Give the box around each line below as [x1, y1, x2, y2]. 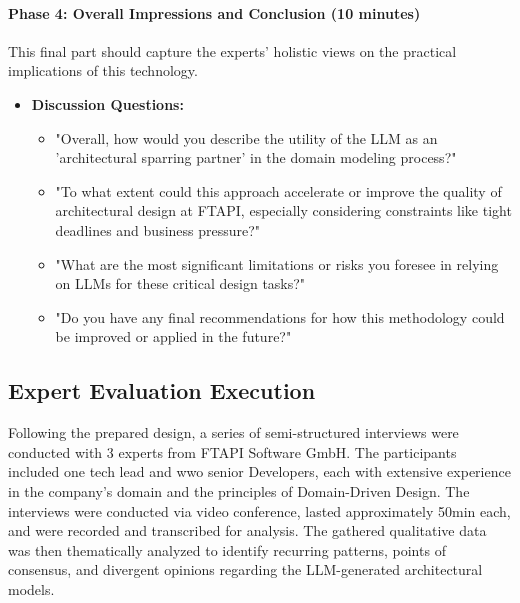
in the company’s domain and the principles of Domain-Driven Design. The [8, 480, 470, 501]
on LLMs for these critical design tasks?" [55, 273, 306, 294]
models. [8, 578, 55, 599]
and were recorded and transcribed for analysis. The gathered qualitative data [8, 520, 487, 541]
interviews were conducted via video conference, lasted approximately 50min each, [8, 500, 511, 521]
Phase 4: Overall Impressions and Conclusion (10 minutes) [8, 2, 421, 23]
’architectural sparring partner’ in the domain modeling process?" [55, 147, 457, 168]
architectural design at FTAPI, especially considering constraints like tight [55, 200, 512, 221]
